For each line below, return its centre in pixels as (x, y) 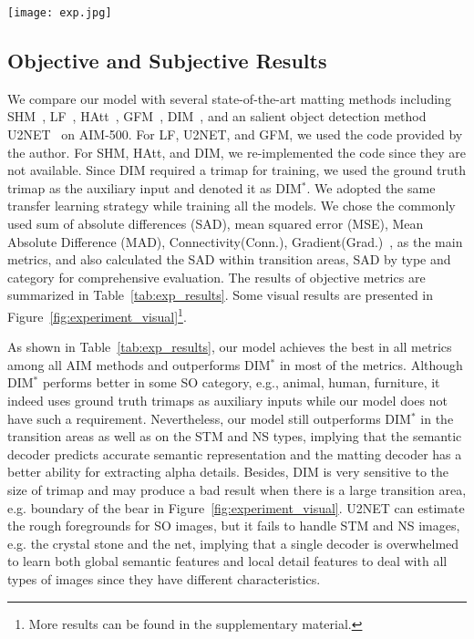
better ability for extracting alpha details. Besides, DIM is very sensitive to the (228, 472)
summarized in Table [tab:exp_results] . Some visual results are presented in (221, 295)
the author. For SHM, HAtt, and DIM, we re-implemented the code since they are (237, 152)
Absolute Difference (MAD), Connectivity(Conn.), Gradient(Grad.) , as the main (235, 241)
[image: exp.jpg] (60, 13)
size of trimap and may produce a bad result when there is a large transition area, (237, 489)
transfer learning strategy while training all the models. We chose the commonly (232, 206)
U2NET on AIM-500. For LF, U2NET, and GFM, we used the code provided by (235, 134)
